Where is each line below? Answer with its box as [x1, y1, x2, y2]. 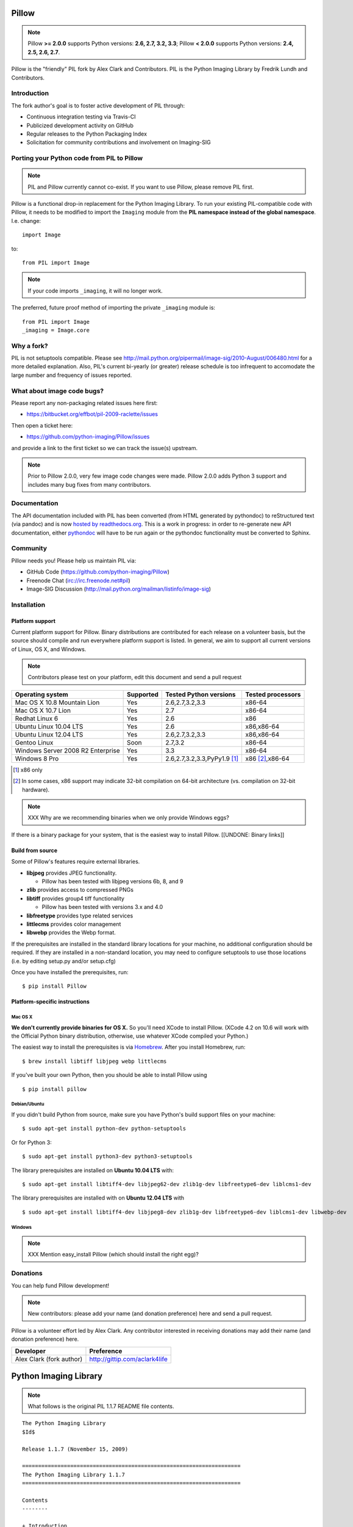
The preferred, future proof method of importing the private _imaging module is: [11, 304, 216, 312]
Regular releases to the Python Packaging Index [26, 130, 148, 137]
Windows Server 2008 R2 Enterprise [15, 746, 120, 754]
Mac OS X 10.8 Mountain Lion [15, 698, 100, 707]
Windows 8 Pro [15, 754, 59, 763]
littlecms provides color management [26, 920, 121, 928]
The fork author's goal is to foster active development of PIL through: [11, 101, 185, 109]
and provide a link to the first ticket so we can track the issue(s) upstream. [11, 444, 198, 451]
